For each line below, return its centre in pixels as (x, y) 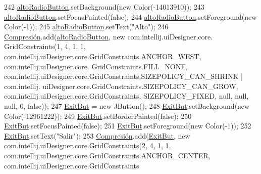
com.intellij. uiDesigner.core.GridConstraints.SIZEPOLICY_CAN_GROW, (121, 86)
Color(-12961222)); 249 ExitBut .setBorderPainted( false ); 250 (98, 116)
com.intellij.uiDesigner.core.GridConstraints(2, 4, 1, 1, (88, 145)
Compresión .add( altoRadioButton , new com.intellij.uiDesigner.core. (109, 36)
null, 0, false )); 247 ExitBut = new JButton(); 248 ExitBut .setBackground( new (127, 105)
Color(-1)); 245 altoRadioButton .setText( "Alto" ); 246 (86, 27)
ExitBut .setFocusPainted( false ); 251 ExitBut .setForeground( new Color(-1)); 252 (128, 126)
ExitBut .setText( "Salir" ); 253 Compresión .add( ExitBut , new (97, 135)
